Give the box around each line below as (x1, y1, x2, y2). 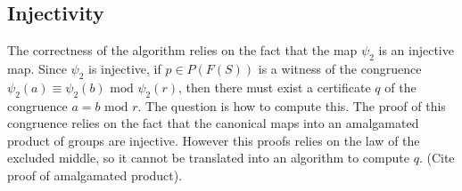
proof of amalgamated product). (7, 165, 183, 184)
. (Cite (418, 148, 455, 167)
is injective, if (88, 60, 161, 77)
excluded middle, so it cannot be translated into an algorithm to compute (7, 148, 409, 167)
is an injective (378, 41, 454, 60)
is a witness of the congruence (258, 60, 422, 77)
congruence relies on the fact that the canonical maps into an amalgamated (7, 114, 419, 132)
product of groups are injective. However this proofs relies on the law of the (7, 131, 420, 149)
